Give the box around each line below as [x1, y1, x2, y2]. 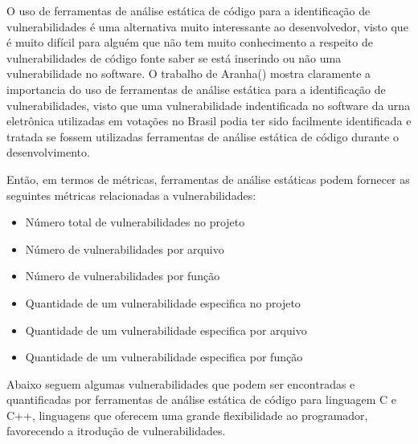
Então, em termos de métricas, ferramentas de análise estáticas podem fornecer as [6, 170, 410, 187]
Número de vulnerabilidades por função [25, 267, 220, 284]
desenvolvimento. [6, 144, 90, 161]
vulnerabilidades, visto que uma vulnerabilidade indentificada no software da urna [6, 96, 411, 113]
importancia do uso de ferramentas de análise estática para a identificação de [6, 80, 386, 97]
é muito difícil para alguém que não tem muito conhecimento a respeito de [6, 34, 373, 51]
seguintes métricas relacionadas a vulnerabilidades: [6, 186, 256, 203]
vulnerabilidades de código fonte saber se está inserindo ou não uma [6, 49, 342, 66]
